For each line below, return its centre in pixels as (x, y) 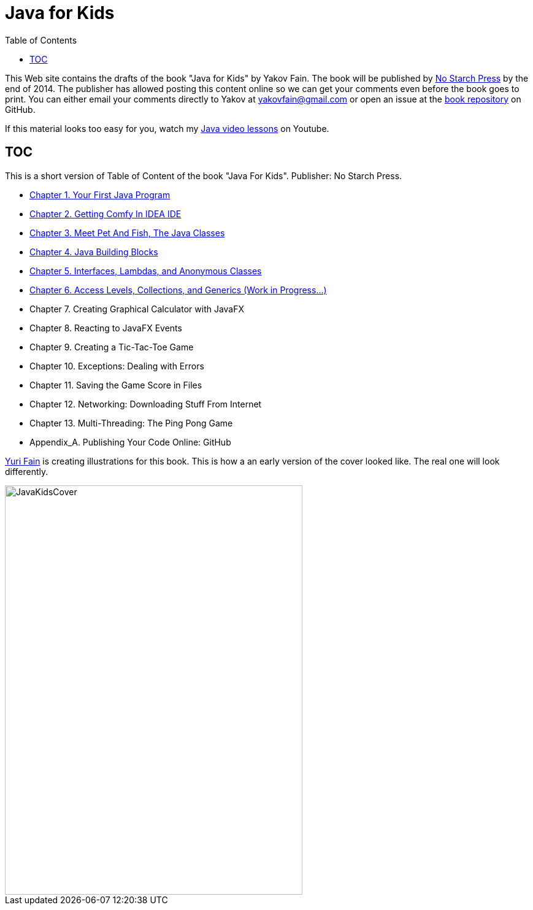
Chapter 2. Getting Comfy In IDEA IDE (105, 214)
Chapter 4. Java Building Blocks (94, 252)
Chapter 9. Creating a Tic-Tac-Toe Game (112, 347)
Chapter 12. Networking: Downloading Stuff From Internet (146, 404)
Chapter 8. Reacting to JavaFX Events (106, 328)
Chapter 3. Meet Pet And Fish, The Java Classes (127, 233)
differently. (27, 471)
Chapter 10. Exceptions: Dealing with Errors (117, 366)
